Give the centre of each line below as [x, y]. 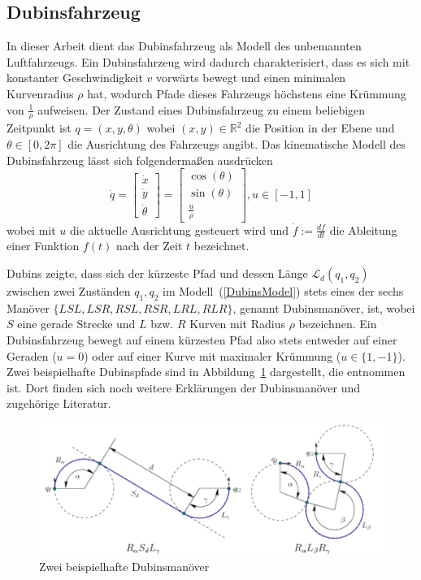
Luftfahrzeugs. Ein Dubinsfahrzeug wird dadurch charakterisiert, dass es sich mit [208, 61]
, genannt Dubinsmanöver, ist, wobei [324, 307]
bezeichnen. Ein [338, 324]
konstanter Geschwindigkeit [75, 78]
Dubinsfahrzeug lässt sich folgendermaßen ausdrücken [140, 160]
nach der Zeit [150, 246]
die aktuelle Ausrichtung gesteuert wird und [180, 229]
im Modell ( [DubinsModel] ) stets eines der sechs [283, 291]
